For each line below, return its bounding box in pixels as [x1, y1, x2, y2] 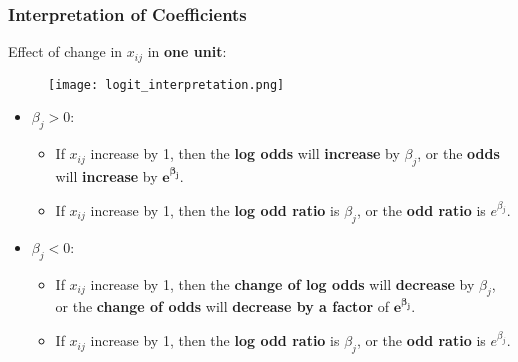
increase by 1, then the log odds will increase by [90, 143, 400, 164]
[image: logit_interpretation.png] [48, 77, 285, 92]
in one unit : [147, 41, 227, 62]
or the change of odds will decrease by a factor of [55, 296, 390, 317]
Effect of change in [8, 41, 123, 62]
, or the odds [417, 143, 500, 164]
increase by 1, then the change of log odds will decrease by [90, 273, 475, 294]
